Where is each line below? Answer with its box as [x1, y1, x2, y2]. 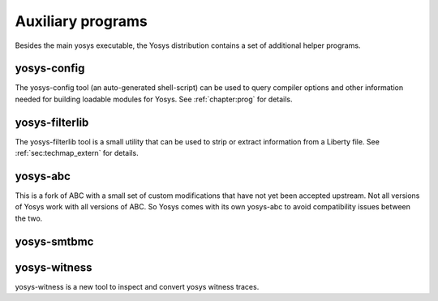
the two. [15, 213, 43, 223]
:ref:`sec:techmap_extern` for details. [15, 148, 139, 158]
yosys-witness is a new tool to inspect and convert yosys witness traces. [15, 282, 260, 291]
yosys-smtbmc [15, 234, 94, 248]
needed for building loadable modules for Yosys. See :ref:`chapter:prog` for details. [15, 94, 293, 104]
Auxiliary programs [15, 12, 148, 30]
